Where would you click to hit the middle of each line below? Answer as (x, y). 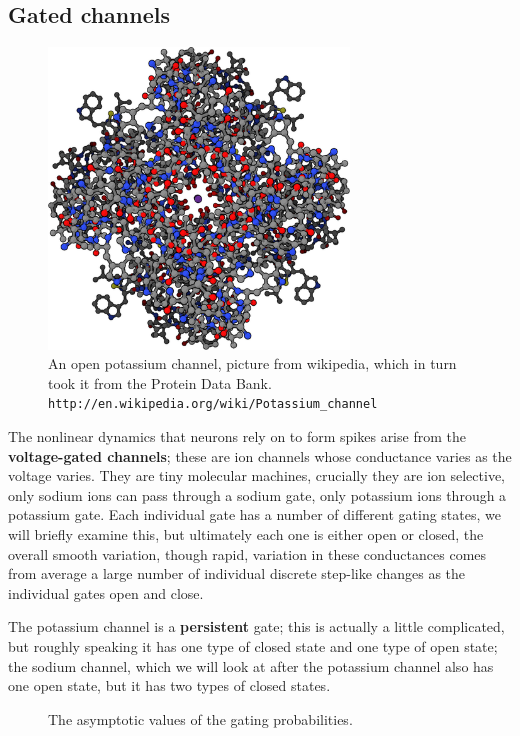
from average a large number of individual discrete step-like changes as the (237, 573)
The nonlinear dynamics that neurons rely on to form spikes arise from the (237, 436)
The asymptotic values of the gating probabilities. (200, 718)
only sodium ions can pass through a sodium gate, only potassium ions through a (257, 494)
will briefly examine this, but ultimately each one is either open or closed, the (246, 533)
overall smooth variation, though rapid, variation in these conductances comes (247, 553)
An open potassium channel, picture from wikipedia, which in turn (252, 363)
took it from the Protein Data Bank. (160, 382)
